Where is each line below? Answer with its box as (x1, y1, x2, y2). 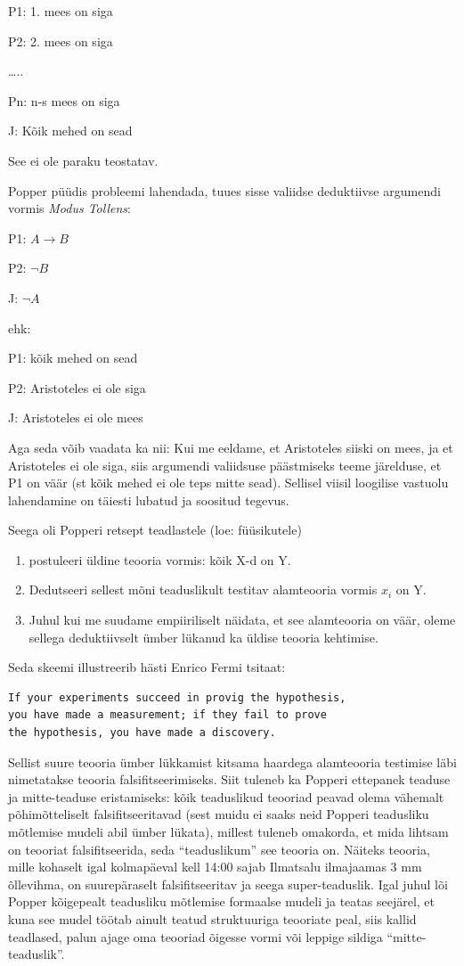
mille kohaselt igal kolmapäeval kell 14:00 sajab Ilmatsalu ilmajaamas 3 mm (8, 857, 422, 876)
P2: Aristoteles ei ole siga (8, 378, 146, 397)
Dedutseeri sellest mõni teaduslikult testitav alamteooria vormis (28, 580, 378, 599)
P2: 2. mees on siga (8, 31, 113, 50)
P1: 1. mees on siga (8, 2, 113, 20)
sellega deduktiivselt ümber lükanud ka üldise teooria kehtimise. (28, 627, 379, 646)
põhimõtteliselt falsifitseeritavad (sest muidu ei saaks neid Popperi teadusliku (8, 805, 429, 823)
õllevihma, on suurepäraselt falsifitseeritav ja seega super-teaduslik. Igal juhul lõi (8, 874, 448, 893)
